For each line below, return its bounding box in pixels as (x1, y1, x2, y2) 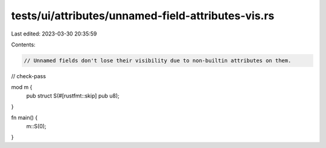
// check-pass (11, 72, 46, 79)
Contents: (11, 41, 36, 48)
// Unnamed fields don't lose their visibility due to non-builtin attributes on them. (24, 57, 292, 64)
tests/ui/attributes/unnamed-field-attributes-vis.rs (11, 9, 275, 22)
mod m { (11, 84, 33, 91)
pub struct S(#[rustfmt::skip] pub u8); (26, 92, 120, 99)
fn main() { (11, 114, 38, 122)
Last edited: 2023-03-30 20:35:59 (11, 30, 97, 37)
